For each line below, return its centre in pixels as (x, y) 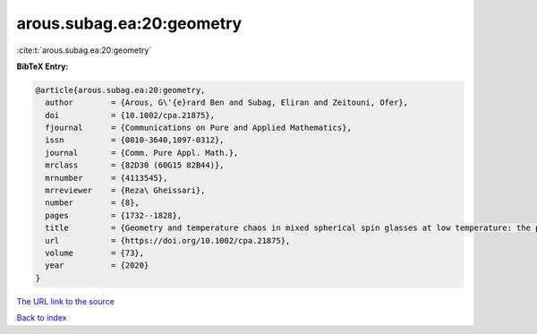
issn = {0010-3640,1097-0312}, (135, 140)
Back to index (42, 318)
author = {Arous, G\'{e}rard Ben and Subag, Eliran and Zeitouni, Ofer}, (227, 103)
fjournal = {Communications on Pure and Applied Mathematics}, (199, 128)
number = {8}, (93, 203)
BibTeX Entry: (43, 66)
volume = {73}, (95, 253)
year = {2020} (97, 265)
